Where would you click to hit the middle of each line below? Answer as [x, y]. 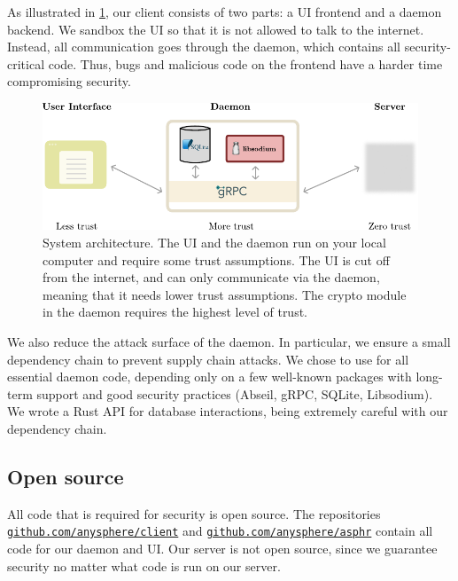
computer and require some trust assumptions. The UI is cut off [216, 259]
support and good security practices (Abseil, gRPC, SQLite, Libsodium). [235, 393]
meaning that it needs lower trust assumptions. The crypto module [225, 294]
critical [26, 63]
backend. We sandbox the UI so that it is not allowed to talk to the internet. [216, 29]
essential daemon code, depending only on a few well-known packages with [210, 377]
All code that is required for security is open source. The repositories [194, 513]
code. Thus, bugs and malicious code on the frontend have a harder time [245, 63]
